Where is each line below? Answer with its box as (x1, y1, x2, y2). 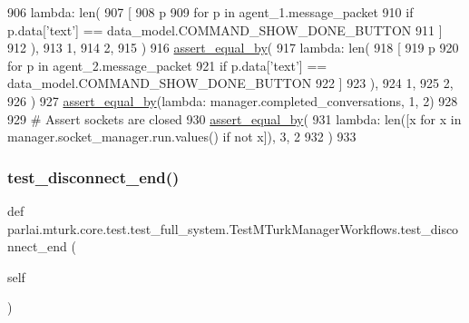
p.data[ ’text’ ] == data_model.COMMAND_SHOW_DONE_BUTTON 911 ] (7, 20, 443, 39)
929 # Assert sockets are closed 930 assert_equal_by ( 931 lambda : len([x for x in (7, 109, 462, 128)
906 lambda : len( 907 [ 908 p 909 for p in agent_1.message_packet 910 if (7, 3, 414, 21)
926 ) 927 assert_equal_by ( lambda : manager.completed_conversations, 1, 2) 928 (7, 91, 458, 110)
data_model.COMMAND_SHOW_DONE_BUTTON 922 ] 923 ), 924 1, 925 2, (7, 73, 454, 93)
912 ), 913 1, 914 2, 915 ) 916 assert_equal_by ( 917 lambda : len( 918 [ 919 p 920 (7, 38, 459, 57)
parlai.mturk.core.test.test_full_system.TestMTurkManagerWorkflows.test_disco (7, 219, 459, 238)
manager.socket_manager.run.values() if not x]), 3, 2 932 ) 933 (7, 127, 357, 146)
